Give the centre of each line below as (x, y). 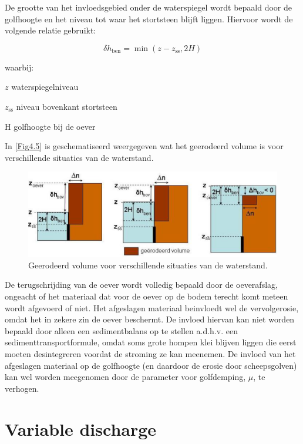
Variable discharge (81, 428)
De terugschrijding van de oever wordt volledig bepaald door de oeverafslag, (141, 285)
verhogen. (22, 388)
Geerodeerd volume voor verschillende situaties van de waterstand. (148, 265)
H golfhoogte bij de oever (50, 126)
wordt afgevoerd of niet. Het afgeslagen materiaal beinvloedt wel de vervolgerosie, (152, 307)
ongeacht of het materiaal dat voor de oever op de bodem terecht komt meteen (147, 296)
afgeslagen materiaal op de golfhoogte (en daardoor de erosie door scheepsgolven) (151, 365)
